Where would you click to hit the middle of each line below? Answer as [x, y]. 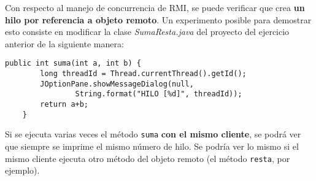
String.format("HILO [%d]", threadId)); [159, 94]
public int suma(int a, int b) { [73, 64]
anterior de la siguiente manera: [64, 43]
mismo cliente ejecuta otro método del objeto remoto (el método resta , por [148, 158]
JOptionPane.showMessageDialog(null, [117, 84]
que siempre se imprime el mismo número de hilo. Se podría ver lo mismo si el [152, 146]
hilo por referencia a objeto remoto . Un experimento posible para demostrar [158, 19]
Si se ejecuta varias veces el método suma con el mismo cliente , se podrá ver [153, 134]
